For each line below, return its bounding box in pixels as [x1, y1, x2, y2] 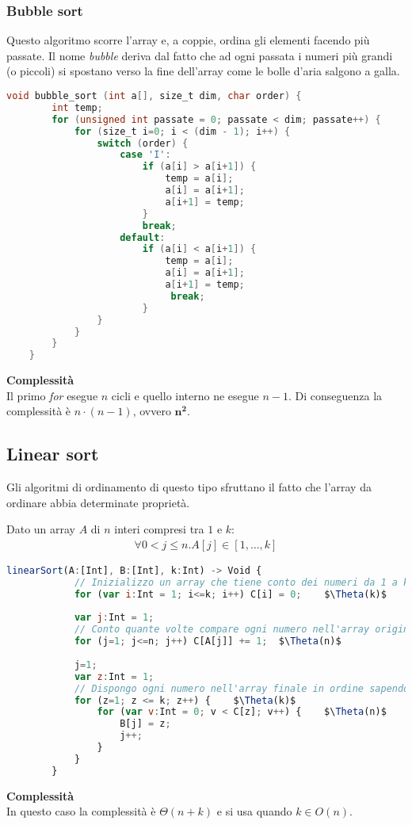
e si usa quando [216, 803, 292, 819]
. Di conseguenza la [288, 387, 383, 403]
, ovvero [132, 403, 171, 419]
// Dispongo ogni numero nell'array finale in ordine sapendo [74, 682, 410, 694]
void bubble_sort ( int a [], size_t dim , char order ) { [6, 90, 302, 101]
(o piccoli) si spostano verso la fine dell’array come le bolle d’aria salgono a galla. [6, 63, 400, 79]
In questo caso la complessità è [6, 803, 156, 819]
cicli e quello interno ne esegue [111, 387, 259, 403]
